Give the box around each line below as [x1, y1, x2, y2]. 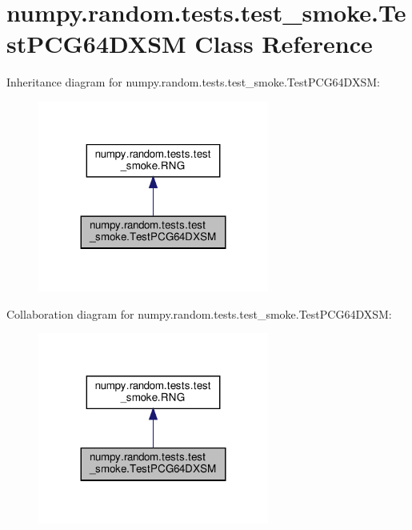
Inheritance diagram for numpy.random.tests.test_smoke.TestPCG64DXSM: [6, 74, 380, 90]
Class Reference [194, 27, 373, 60]
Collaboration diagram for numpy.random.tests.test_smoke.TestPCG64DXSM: [6, 305, 392, 322]
